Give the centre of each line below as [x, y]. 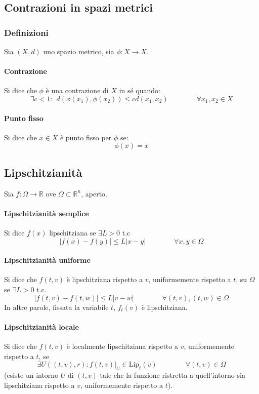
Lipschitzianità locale [41, 326]
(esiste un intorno [31, 375]
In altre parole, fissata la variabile [56, 307]
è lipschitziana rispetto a [104, 279]
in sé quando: [140, 90]
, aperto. [94, 193]
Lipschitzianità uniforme [47, 260]
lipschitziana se [73, 232]
